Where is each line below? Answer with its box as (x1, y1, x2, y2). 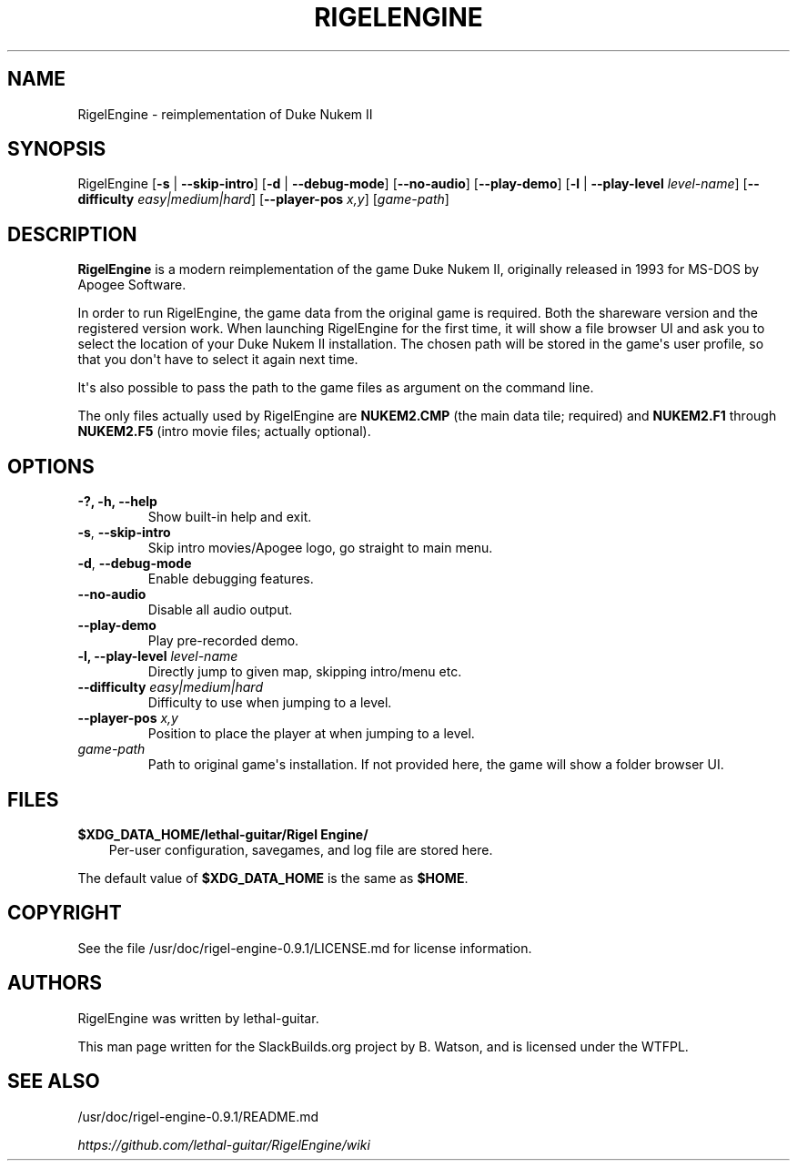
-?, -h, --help (77, 493, 157, 510)
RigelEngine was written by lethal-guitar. (77, 1010, 319, 1026)
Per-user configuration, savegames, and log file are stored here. (108, 841, 493, 858)
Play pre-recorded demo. (147, 633, 299, 649)
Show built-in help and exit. (147, 509, 312, 525)
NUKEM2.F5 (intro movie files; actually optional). (77, 423, 371, 440)
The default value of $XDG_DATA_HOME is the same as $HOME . (77, 869, 469, 886)
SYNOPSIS (7, 137, 106, 161)
